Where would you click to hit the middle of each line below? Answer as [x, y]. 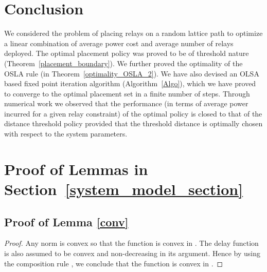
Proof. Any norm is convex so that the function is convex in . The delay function [131, 243]
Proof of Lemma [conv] [66, 221]
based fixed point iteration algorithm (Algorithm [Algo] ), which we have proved [130, 83]
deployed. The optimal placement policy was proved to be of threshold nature [127, 53]
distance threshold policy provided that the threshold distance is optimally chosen [133, 123]
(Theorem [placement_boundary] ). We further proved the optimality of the [123, 63]
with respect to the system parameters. [66, 134]
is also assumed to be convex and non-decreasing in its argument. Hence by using [132, 253]
